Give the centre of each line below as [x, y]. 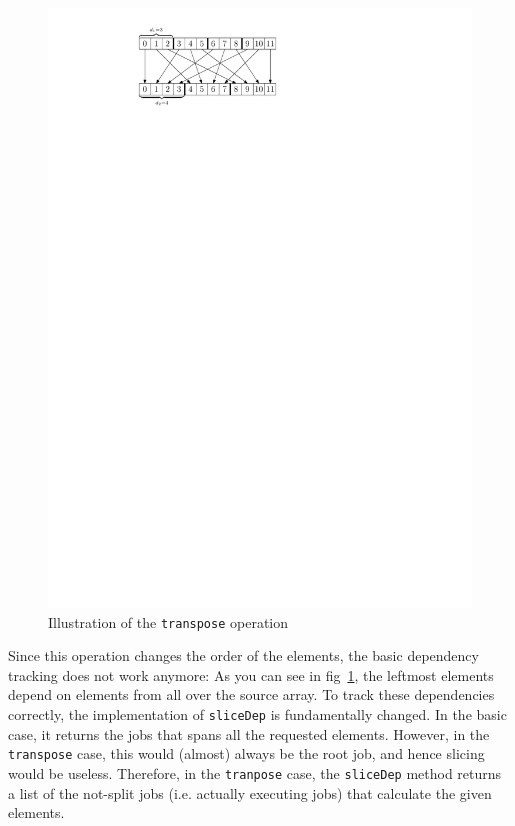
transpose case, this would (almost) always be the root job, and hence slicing [246, 753]
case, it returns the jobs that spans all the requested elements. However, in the [249, 733]
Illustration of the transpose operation [168, 621]
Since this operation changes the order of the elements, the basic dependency [243, 655]
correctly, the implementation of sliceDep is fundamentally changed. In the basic [257, 713]
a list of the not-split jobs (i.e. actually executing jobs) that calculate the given [250, 792]
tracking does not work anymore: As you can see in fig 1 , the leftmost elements [251, 674]
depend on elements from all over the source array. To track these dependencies [251, 694]
